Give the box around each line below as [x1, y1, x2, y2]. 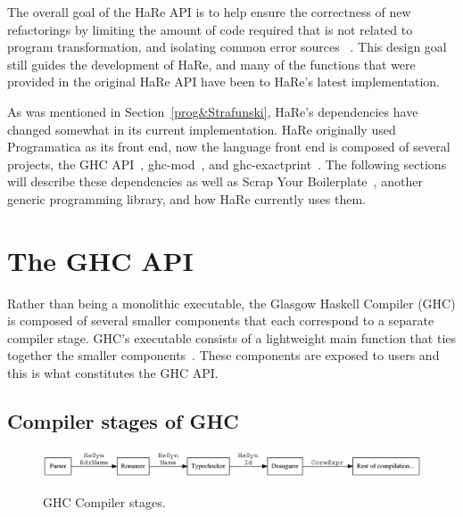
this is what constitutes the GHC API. [7, 364, 219, 382]
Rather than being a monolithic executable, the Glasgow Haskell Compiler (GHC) [7, 293, 456, 312]
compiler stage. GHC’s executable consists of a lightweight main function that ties [7, 328, 457, 347]
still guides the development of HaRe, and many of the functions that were [7, 54, 416, 73]
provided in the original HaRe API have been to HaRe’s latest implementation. [7, 72, 440, 91]
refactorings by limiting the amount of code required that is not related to [7, 20, 413, 38]
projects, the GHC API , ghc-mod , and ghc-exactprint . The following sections [7, 154, 447, 173]
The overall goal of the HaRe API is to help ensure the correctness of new [7, 3, 411, 21]
